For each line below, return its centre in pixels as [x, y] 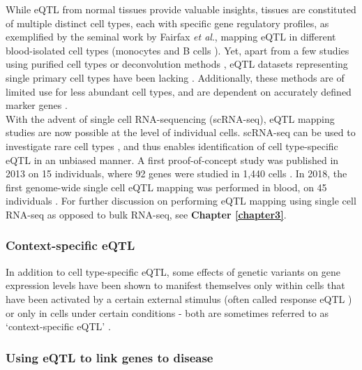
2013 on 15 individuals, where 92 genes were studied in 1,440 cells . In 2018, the [176, 173]
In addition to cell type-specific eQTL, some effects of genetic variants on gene [173, 271]
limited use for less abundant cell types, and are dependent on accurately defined [179, 91]
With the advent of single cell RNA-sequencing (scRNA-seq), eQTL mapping [170, 118]
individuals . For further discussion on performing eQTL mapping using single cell [181, 201]
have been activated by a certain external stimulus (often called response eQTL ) [179, 298]
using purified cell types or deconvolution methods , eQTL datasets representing [177, 64]
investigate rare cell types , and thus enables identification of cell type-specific [172, 146]
